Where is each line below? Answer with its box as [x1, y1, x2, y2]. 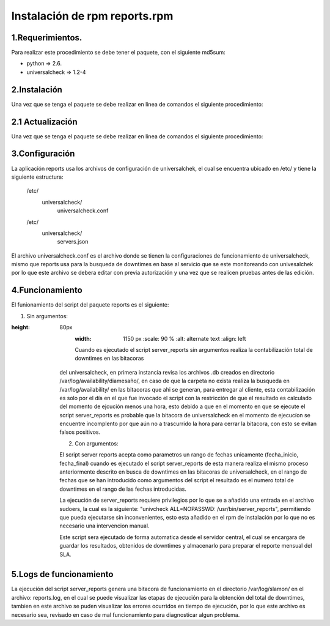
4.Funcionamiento [11, 285, 82, 296]
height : [11, 324, 31, 331]
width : [75, 335, 92, 342]
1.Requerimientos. [11, 32, 82, 43]
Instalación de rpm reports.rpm [11, 9, 174, 23]
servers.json [57, 238, 89, 245]
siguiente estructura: [11, 173, 64, 181]
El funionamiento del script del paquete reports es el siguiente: [11, 301, 169, 308]
